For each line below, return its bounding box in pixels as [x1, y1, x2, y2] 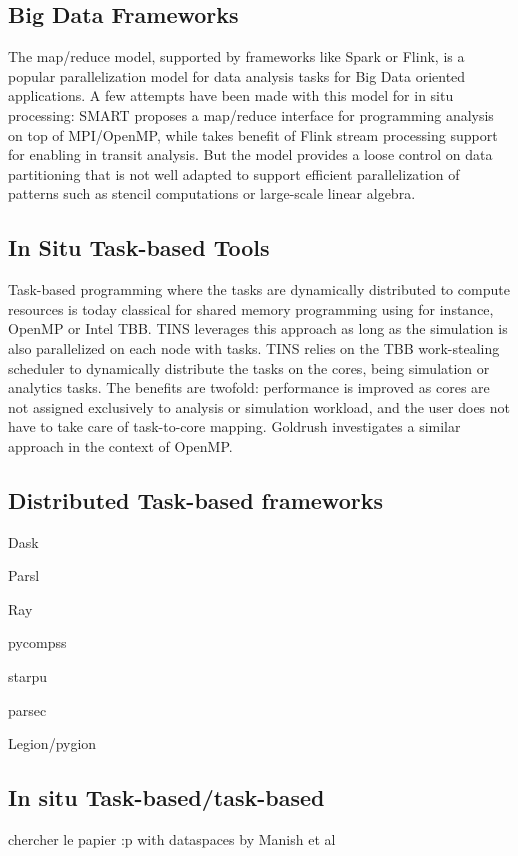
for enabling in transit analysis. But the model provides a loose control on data [8, 144, 493, 165]
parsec [8, 699, 47, 720]
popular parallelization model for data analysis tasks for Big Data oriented [8, 65, 466, 86]
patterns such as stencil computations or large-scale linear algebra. [8, 183, 416, 204]
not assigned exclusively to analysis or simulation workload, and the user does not [8, 396, 511, 417]
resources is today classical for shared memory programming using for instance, [8, 298, 494, 319]
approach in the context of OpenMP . [8, 435, 233, 456]
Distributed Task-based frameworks [8, 484, 383, 515]
